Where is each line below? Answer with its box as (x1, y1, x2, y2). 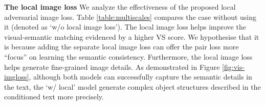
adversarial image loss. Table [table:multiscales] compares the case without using (4, 11, 257, 22)
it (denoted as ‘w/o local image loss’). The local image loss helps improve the (4, 21, 246, 32)
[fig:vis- (222, 61, 245, 72)
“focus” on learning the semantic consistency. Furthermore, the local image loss (4, 51, 253, 62)
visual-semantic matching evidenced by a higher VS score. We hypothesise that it (4, 31, 259, 42)
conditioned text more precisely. (4, 91, 104, 102)
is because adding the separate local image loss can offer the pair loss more (4, 41, 239, 52)
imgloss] (4, 71, 29, 82)
